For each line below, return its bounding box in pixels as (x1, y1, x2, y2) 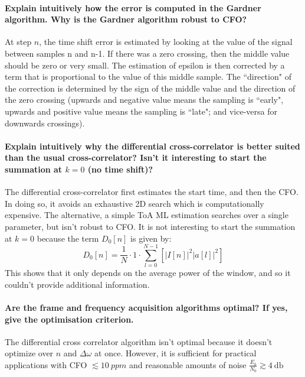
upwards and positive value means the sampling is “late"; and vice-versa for (5, 105, 277, 117)
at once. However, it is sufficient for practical (94, 347, 257, 359)
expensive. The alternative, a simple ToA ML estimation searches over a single (5, 209, 288, 221)
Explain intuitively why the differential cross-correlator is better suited (5, 139, 300, 152)
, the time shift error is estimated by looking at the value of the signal (39, 35, 293, 48)
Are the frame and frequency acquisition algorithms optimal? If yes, (5, 301, 288, 313)
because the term (37, 232, 99, 244)
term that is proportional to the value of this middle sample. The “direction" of (5, 70, 291, 83)
